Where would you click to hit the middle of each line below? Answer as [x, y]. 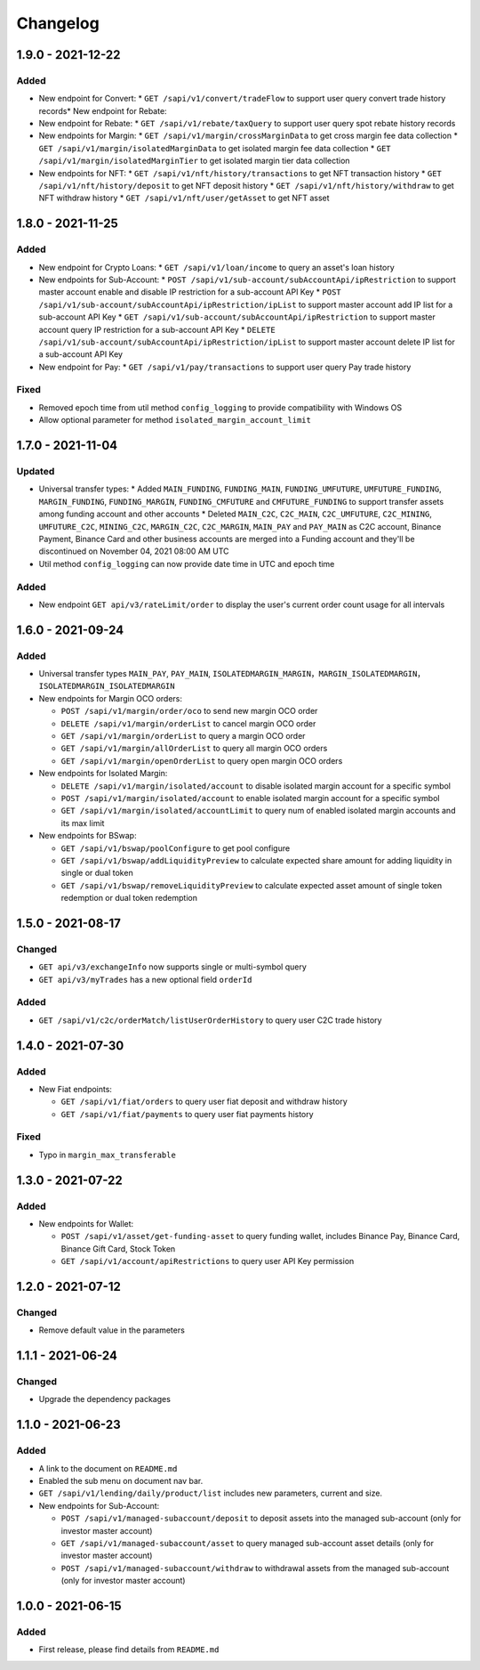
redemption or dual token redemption [129, 898]
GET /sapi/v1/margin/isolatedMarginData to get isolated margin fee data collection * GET [215, 148]
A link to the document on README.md [108, 1468]
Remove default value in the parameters [112, 1330]
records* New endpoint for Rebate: [103, 110]
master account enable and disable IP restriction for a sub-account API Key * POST [190, 292]
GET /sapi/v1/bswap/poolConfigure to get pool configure [176, 848]
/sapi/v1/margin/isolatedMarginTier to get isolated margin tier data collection [194, 161]
